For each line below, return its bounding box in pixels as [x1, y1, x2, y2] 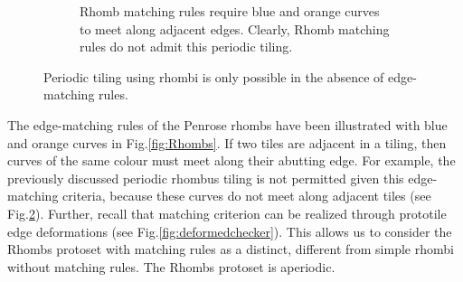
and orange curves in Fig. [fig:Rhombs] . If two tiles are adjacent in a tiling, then [7, 133, 447, 152]
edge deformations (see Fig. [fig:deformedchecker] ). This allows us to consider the [7, 221, 452, 240]
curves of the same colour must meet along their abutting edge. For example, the [7, 151, 456, 170]
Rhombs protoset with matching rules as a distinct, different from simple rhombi [7, 240, 454, 258]
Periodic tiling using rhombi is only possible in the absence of [43, 67, 384, 86]
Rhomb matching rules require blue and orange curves [80, 2, 380, 20]
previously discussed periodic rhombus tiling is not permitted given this [7, 168, 404, 187]
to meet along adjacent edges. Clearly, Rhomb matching [80, 19, 390, 38]
